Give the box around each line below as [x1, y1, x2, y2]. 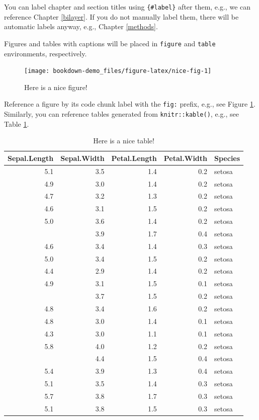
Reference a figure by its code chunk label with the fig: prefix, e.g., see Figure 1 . [4, 99, 255, 109]
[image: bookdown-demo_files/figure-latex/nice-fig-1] [24, 67, 212, 75]
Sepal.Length [8, 152, 54, 163]
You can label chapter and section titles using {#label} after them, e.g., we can [4, 2, 251, 12]
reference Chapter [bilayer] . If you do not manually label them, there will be [4, 11, 239, 22]
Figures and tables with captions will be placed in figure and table [4, 38, 216, 48]
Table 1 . [4, 118, 29, 129]
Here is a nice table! [93, 135, 154, 146]
